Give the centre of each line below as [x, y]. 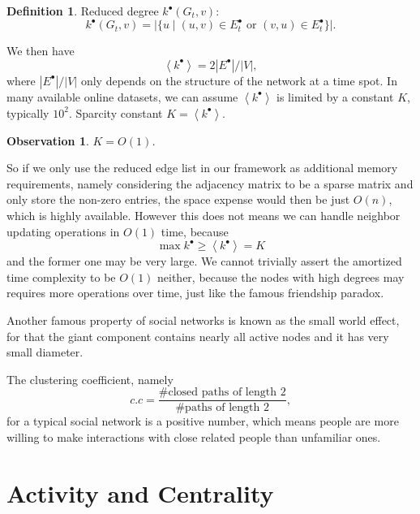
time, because [195, 231]
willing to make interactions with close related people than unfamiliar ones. [194, 437]
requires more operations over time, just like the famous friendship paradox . [195, 293]
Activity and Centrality [140, 492]
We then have [41, 51]
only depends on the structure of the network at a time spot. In [239, 80]
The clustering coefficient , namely [90, 379]
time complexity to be [61, 276]
